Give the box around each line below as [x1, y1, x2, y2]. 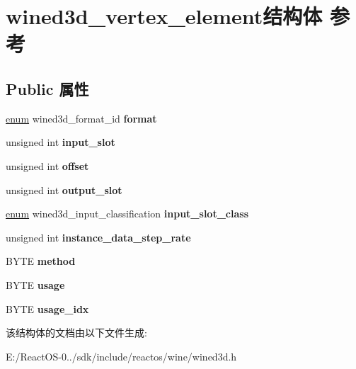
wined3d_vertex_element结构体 [6, 1, 323, 30]
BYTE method [6, 254, 76, 268]
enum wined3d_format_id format [6, 110, 157, 125]
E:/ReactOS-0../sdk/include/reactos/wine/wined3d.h [6, 348, 237, 363]
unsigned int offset [6, 158, 89, 173]
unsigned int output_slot [6, 182, 122, 197]
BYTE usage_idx [6, 301, 89, 316]
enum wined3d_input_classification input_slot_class [6, 206, 248, 221]
